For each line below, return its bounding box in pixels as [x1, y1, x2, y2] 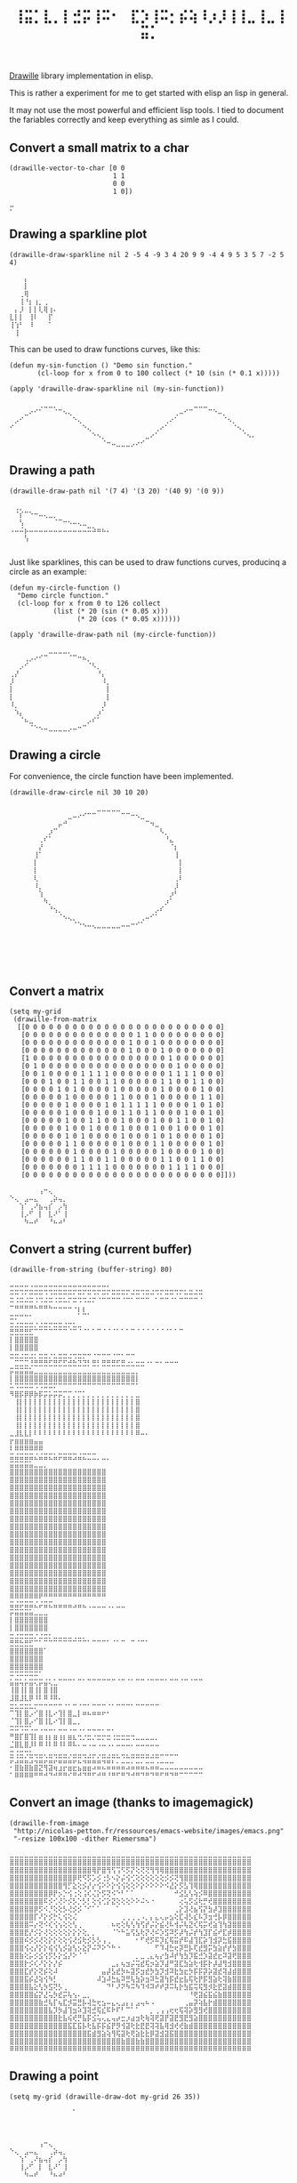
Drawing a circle [9, 747, 101, 763]
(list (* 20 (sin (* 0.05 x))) [52, 607, 169, 616]
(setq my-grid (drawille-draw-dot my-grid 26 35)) [9, 2092, 201, 2101]
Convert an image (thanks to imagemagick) [9, 1795, 254, 1810]
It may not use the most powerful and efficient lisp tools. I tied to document [9, 105, 285, 116]
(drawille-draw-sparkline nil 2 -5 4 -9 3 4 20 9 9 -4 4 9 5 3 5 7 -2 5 [9, 250, 285, 259]
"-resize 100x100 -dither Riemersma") [12, 1834, 157, 1843]
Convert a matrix [9, 983, 105, 999]
